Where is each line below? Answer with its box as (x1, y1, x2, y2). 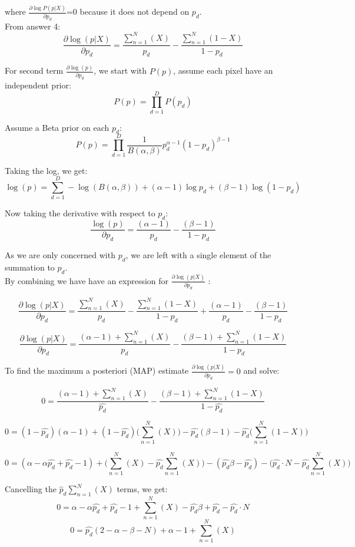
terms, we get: (117, 483, 168, 495)
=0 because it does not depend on (66, 5, 190, 18)
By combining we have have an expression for (5, 274, 169, 286)
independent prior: (5, 78, 71, 91)
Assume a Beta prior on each (5, 121, 110, 133)
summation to (5, 261, 55, 273)
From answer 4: (5, 19, 61, 32)
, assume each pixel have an (173, 64, 273, 77)
